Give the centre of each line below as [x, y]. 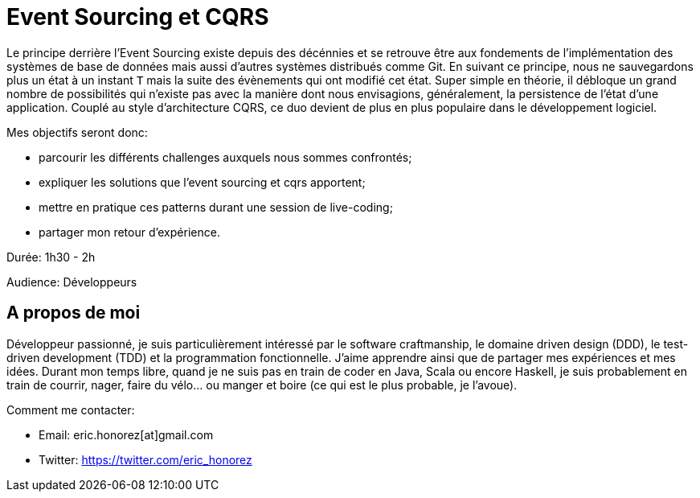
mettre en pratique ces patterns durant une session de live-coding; [216, 207]
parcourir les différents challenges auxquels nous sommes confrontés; [225, 157]
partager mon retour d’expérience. [129, 232]
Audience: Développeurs [72, 282]
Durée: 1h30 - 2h [51, 257]
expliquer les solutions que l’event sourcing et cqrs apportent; [202, 182]
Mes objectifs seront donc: [77, 132]
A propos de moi [74, 313]
